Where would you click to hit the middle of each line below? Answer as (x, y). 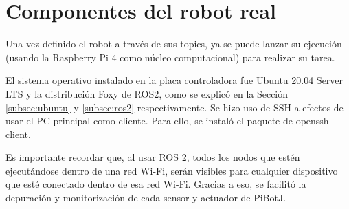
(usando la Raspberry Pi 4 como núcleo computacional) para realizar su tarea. (170, 57)
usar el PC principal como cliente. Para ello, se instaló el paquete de (149, 121)
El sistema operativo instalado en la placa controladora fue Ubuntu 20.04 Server (174, 80)
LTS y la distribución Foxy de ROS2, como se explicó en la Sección (147, 93)
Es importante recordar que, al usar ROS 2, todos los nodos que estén (153, 157)
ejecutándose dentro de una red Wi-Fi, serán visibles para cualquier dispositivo (172, 170)
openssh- (314, 121)
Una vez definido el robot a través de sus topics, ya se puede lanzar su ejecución (174, 44)
